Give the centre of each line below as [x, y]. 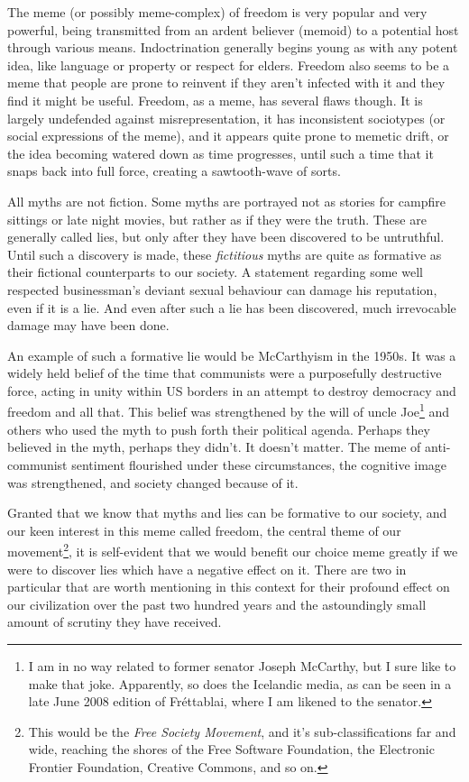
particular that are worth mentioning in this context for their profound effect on [229, 587]
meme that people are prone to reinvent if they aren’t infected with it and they [226, 83]
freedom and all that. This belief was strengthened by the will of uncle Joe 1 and [229, 410]
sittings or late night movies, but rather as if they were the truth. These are [217, 219]
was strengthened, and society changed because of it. [153, 482]
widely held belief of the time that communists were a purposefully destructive [225, 373]
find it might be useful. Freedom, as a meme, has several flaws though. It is [215, 100]
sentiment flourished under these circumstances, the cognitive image [259, 464]
